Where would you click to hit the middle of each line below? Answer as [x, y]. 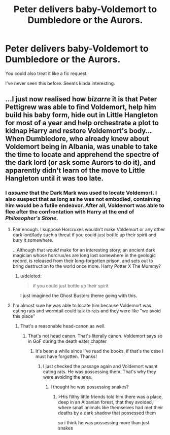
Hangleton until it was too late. [55, 178]
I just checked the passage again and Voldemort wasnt [100, 366]
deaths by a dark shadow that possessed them [107, 413]
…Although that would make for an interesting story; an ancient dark [84, 250]
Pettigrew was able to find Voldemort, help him [81, 107]
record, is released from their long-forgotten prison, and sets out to [83, 261]
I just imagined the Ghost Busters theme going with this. [79, 296]
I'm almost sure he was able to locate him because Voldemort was [82, 305]
